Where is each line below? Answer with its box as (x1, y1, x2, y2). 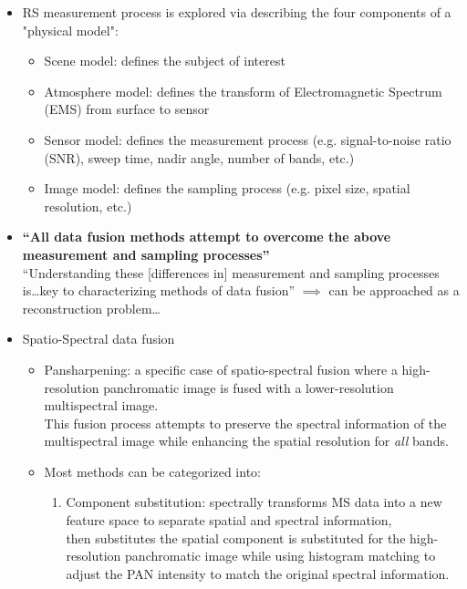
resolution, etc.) (44, 196, 132, 215)
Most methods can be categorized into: (44, 461, 261, 480)
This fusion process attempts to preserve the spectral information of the (44, 413, 447, 432)
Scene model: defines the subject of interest (44, 51, 285, 70)
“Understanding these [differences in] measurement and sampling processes (22, 263, 440, 282)
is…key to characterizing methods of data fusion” (22, 281, 296, 300)
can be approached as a (328, 281, 460, 300)
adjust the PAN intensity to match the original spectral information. (66, 563, 450, 583)
